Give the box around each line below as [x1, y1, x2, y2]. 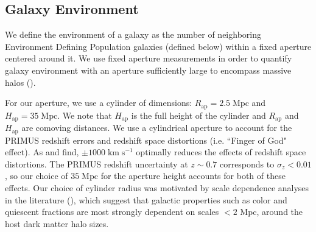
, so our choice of [5, 169, 68, 182]
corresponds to [219, 157, 275, 170]
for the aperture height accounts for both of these [100, 169, 286, 182]
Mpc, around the [240, 205, 303, 218]
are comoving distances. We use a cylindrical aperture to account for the [21, 121, 292, 134]
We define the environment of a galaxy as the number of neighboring [5, 28, 261, 41]
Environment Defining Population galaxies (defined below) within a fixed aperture [5, 40, 312, 52]
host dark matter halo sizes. [5, 217, 109, 230]
